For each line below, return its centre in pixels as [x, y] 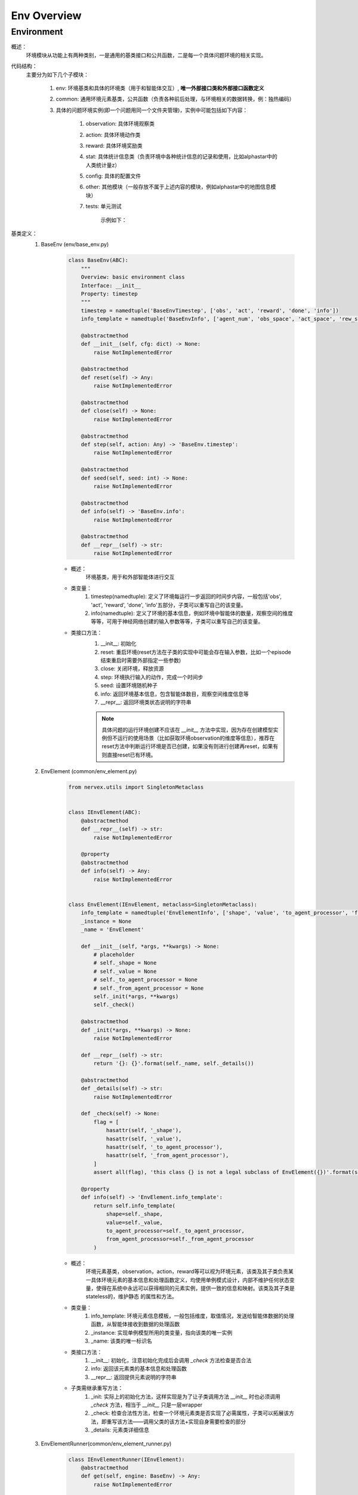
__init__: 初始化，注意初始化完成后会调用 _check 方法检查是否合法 [171, 1360]
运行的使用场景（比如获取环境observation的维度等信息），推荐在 [196, 738]
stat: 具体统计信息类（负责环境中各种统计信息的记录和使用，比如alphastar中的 [181, 157]
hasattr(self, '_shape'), [144, 1131]
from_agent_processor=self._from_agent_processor [180, 1239]
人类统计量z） [103, 165]
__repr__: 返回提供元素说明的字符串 [134, 1377]
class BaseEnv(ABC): [98, 260]
